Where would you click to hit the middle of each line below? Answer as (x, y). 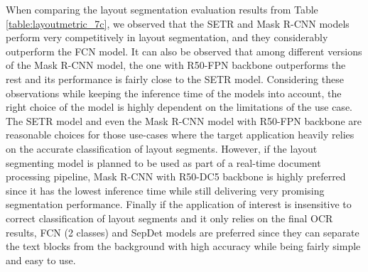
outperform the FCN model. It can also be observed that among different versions (184, 51)
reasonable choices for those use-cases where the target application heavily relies (180, 135)
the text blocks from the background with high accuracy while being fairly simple (183, 246)
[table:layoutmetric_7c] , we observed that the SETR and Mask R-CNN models (178, 23)
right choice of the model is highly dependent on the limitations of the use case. (179, 107)
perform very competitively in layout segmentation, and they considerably (167, 37)
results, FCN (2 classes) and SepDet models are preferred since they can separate (183, 232)
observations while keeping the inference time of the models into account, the (174, 93)
